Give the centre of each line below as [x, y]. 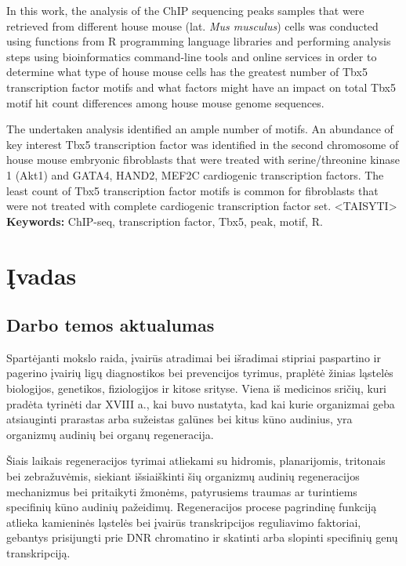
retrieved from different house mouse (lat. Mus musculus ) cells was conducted [192, 25]
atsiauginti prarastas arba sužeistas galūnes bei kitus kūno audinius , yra [179, 419]
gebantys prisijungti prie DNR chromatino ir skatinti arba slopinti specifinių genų [202, 537]
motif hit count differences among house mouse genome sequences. [165, 102]
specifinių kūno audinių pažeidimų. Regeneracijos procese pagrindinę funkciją [192, 507]
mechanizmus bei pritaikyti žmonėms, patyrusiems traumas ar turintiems [182, 491]
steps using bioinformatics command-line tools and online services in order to [192, 56]
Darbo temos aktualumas [111, 325]
